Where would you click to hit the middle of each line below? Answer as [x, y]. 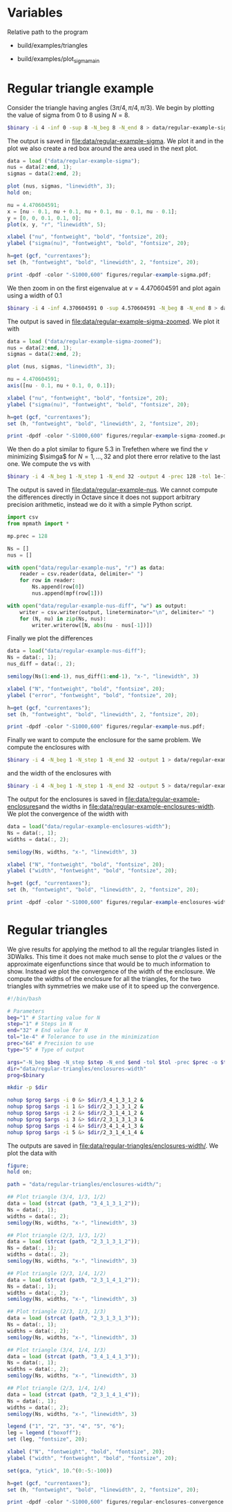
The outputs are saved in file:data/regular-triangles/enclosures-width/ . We [113, 1145]
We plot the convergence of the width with [68, 814]
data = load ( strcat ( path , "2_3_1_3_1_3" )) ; [74, 1318]
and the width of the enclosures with [59, 773]
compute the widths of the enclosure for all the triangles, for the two [104, 978]
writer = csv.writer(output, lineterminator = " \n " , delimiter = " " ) [117, 612]
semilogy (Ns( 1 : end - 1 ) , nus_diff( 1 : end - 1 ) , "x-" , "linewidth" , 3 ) [103, 676]
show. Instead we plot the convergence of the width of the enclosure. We [111, 971]
